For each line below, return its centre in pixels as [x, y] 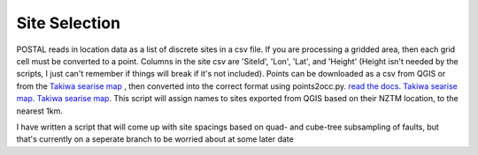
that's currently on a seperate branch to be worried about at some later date [155, 139]
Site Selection [69, 23]
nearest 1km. [40, 111]
